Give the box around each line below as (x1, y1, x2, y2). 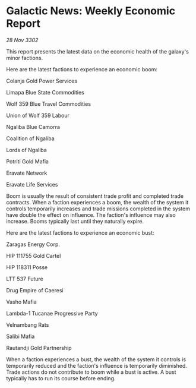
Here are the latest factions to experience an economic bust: (6, 229, 154, 236)
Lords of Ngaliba (6, 146, 48, 153)
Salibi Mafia (6, 333, 35, 340)
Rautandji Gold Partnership (6, 344, 72, 351)
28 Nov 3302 (6, 36, 39, 43)
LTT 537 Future (6, 275, 43, 282)
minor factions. (6, 54, 43, 61)
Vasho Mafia (6, 298, 37, 305)
